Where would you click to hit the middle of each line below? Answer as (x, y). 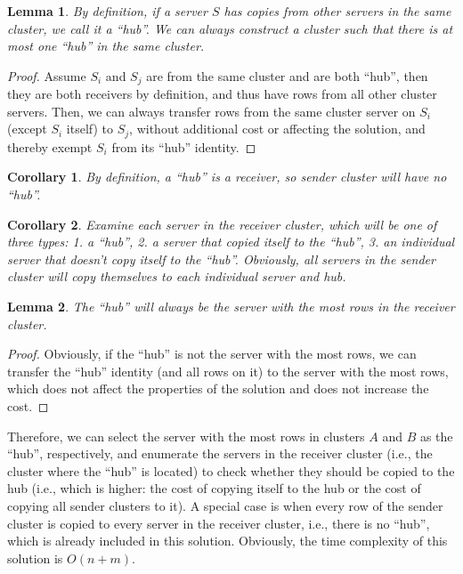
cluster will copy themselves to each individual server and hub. (177, 276)
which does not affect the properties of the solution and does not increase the (218, 388)
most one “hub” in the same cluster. (106, 46)
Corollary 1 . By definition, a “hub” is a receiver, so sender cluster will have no (227, 177)
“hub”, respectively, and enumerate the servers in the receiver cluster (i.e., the (220, 453)
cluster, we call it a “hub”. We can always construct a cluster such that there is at (230, 28)
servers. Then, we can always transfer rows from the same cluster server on (211, 111)
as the (436, 436)
